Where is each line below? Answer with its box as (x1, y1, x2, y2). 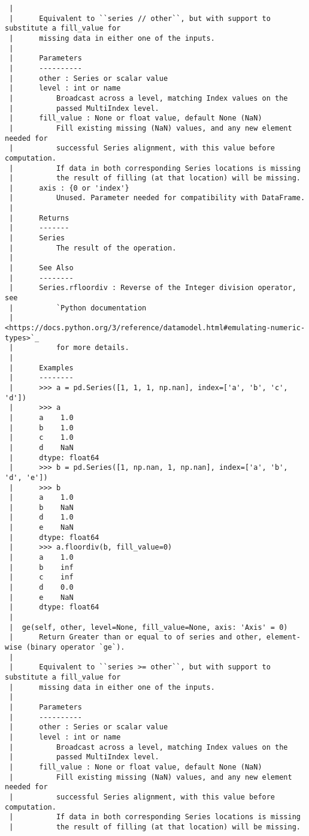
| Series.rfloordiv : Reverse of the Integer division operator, (9, 283, 296, 292)
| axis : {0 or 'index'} (9, 183, 129, 192)
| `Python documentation (9, 303, 147, 312)
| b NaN (9, 503, 74, 512)
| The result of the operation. (9, 243, 177, 252)
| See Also (9, 264, 74, 273)
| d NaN (9, 443, 74, 452)
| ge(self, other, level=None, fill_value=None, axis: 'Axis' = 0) (9, 623, 288, 632)
